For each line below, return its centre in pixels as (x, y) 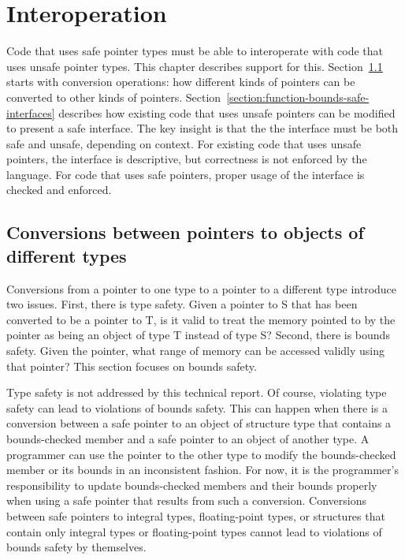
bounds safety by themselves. (76, 547)
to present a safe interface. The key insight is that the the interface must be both (202, 128)
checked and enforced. (59, 190)
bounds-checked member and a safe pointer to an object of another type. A (188, 439)
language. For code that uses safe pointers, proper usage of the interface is (186, 174)
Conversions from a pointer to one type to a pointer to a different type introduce (202, 288)
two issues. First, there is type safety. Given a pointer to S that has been (182, 304)
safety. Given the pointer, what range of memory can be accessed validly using (196, 351)
